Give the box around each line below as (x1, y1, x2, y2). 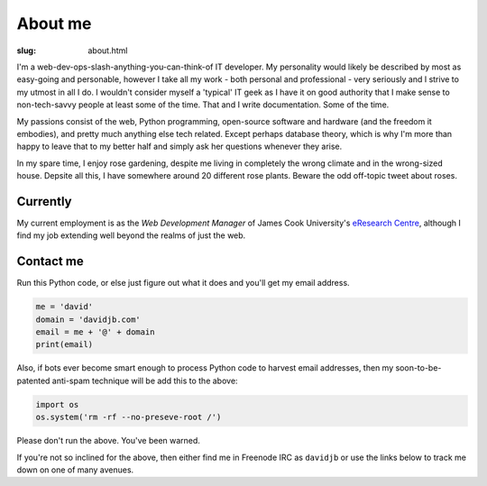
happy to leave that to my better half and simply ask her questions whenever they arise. (16, 141, 343, 152)
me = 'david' (35, 302, 94, 312)
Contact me (16, 253, 85, 270)
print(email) (35, 339, 94, 350)
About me (16, 14, 92, 33)
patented (16, 375, 51, 386)
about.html (87, 45, 128, 56)
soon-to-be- (395, 362, 442, 373)
